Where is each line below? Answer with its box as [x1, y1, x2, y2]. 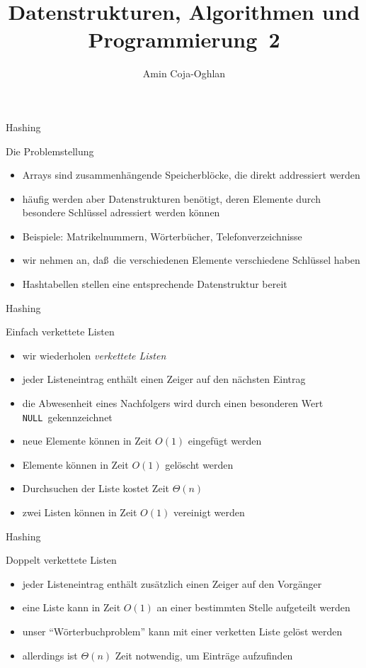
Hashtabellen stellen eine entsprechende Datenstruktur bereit [22, 277, 287, 291]
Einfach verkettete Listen [6, 324, 115, 339]
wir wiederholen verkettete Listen [22, 347, 166, 362]
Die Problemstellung [6, 143, 94, 158]
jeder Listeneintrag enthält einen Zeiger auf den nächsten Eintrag [22, 372, 306, 386]
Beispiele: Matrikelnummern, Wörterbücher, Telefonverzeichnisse [22, 228, 302, 243]
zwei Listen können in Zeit [22, 505, 137, 520]
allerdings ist [22, 647, 78, 662]
